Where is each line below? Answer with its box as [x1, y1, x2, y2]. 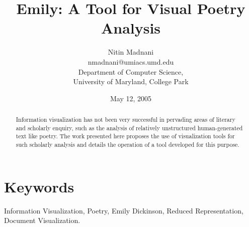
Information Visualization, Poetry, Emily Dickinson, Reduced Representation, [4, 205, 243, 215]
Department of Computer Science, [78, 66, 184, 77]
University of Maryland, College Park [73, 76, 189, 87]
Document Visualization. [4, 215, 80, 225]
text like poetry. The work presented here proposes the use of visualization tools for [16, 132, 235, 140]
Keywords [4, 176, 74, 196]
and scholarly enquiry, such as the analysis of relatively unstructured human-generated [16, 123, 243, 132]
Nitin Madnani [108, 47, 154, 57]
